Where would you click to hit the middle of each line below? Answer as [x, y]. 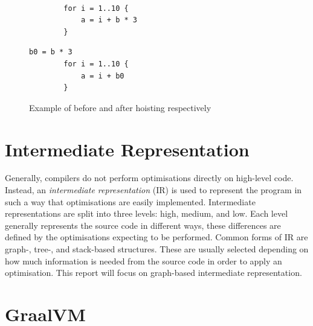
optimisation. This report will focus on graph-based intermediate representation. [153, 273]
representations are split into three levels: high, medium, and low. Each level [147, 213]
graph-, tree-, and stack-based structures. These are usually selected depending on [157, 249]
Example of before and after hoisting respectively [120, 107]
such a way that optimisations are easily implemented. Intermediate [130, 201]
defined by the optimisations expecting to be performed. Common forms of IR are [156, 237]
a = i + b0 [102, 76]
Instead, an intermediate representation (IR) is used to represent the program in [153, 190]
